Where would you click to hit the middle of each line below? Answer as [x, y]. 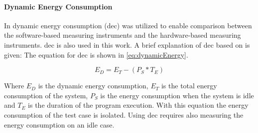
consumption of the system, [46, 95]
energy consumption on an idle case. [59, 124]
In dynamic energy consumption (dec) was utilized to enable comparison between [128, 25]
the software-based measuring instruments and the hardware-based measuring [123, 35]
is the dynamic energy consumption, [93, 86]
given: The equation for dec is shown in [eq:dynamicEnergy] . [96, 54]
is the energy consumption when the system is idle [177, 95]
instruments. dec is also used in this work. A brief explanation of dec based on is [127, 44]
